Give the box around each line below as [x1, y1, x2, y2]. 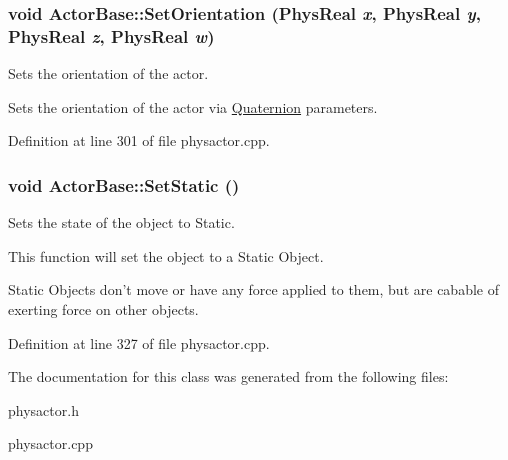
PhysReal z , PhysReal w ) [8, 23, 215, 48]
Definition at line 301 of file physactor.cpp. [8, 130, 270, 151]
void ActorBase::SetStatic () [8, 172, 240, 197]
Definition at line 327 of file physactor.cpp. [8, 332, 270, 353]
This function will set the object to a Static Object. [8, 245, 324, 266]
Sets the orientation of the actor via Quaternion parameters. [8, 96, 378, 117]
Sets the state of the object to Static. [8, 212, 235, 233]
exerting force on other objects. [8, 298, 199, 319]
